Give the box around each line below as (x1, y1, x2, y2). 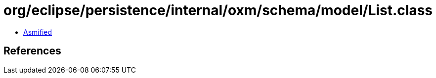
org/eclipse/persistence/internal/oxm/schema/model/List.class (3, 2, 433, 19)
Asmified (23, 27, 52, 36)
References (3, 45, 61, 57)
